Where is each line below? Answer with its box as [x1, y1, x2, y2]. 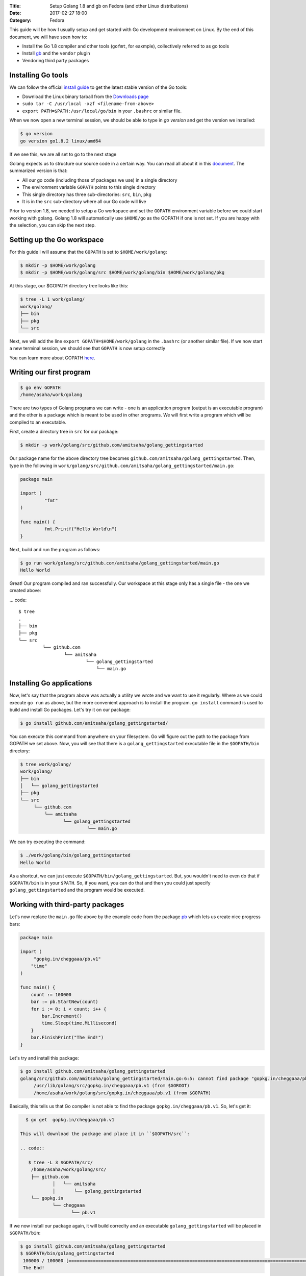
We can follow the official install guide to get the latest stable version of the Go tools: [9, 84, 188, 90]
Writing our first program [9, 368, 91, 377]
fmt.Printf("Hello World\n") [44, 526, 117, 532]
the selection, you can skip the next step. [9, 222, 96, 228]
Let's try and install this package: [9, 1054, 79, 1061]
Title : [9, 3, 21, 9]
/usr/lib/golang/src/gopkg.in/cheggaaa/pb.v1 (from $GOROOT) [33, 1083, 190, 1089]
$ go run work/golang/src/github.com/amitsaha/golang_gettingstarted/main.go [20, 560, 219, 566]
